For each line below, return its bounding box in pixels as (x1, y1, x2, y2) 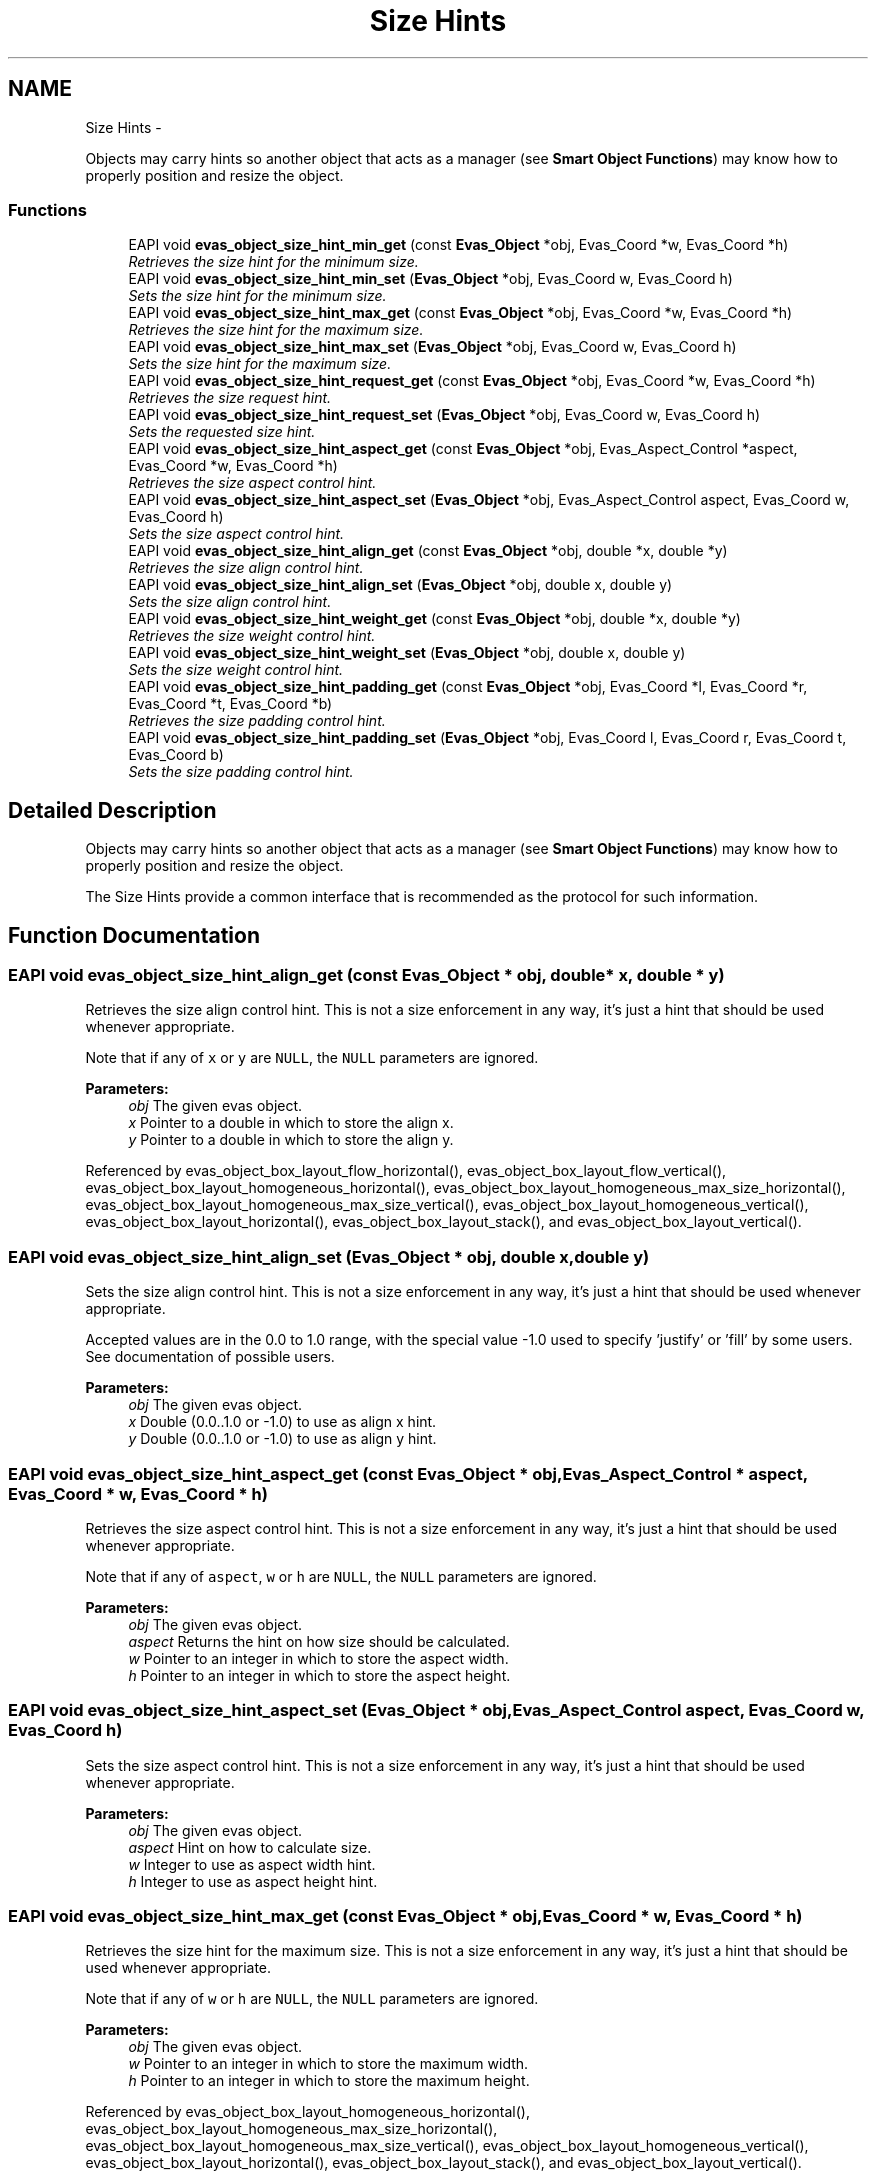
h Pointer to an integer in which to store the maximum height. (128, 2072, 530, 2090)
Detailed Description (8, 797, 217, 823)
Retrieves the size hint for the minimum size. (128, 253, 419, 271)
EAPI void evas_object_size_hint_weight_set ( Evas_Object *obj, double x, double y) (128, 644, 686, 662)
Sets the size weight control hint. (128, 661, 344, 679)
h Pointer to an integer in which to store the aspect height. (128, 1666, 511, 1684)
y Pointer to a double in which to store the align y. (128, 1131, 454, 1149)
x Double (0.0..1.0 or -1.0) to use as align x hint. (128, 1413, 437, 1431)
